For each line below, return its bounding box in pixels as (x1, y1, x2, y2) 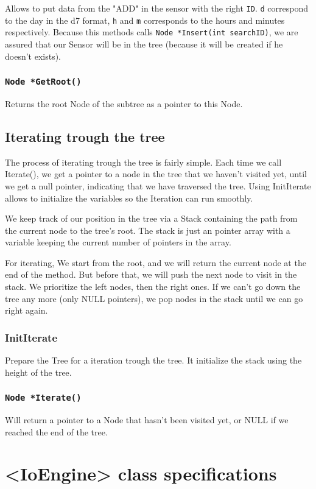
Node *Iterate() (5, 393, 82, 403)
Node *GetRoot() (5, 77, 82, 87)
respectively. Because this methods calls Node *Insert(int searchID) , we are (5, 26, 298, 38)
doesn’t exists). (5, 49, 61, 62)
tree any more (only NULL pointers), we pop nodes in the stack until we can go (5, 292, 303, 304)
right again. (5, 304, 48, 317)
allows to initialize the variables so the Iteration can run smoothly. (5, 191, 253, 204)
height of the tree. (5, 365, 72, 378)
